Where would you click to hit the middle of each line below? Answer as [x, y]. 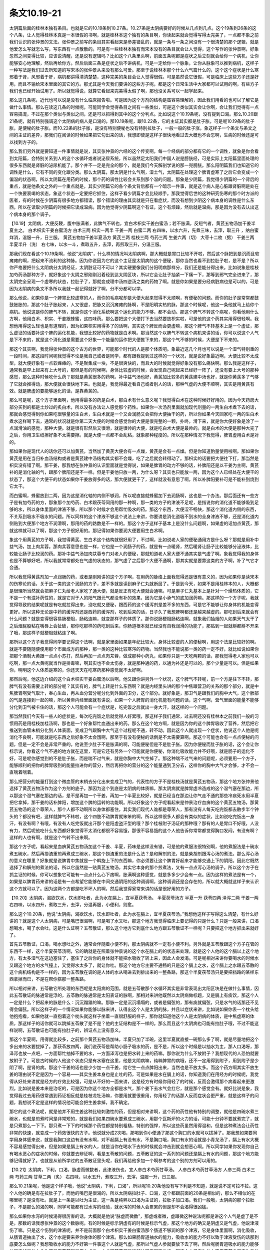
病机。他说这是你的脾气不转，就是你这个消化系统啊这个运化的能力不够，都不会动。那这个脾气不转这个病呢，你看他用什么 [134, 311]
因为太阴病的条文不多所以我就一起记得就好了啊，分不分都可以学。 [77, 288]
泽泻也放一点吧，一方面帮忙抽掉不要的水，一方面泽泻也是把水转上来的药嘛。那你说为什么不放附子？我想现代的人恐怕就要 [134, 1053]
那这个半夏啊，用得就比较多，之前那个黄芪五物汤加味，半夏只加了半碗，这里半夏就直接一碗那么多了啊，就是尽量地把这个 [134, 1039]
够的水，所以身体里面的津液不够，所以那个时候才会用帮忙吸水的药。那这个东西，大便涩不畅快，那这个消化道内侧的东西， [134, 509]
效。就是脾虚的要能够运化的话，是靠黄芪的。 [55, 391]
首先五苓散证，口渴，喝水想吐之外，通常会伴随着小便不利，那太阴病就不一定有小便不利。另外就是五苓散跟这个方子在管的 [134, 944]
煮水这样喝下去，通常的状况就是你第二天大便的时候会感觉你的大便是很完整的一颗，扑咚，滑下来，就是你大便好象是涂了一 [134, 421]
